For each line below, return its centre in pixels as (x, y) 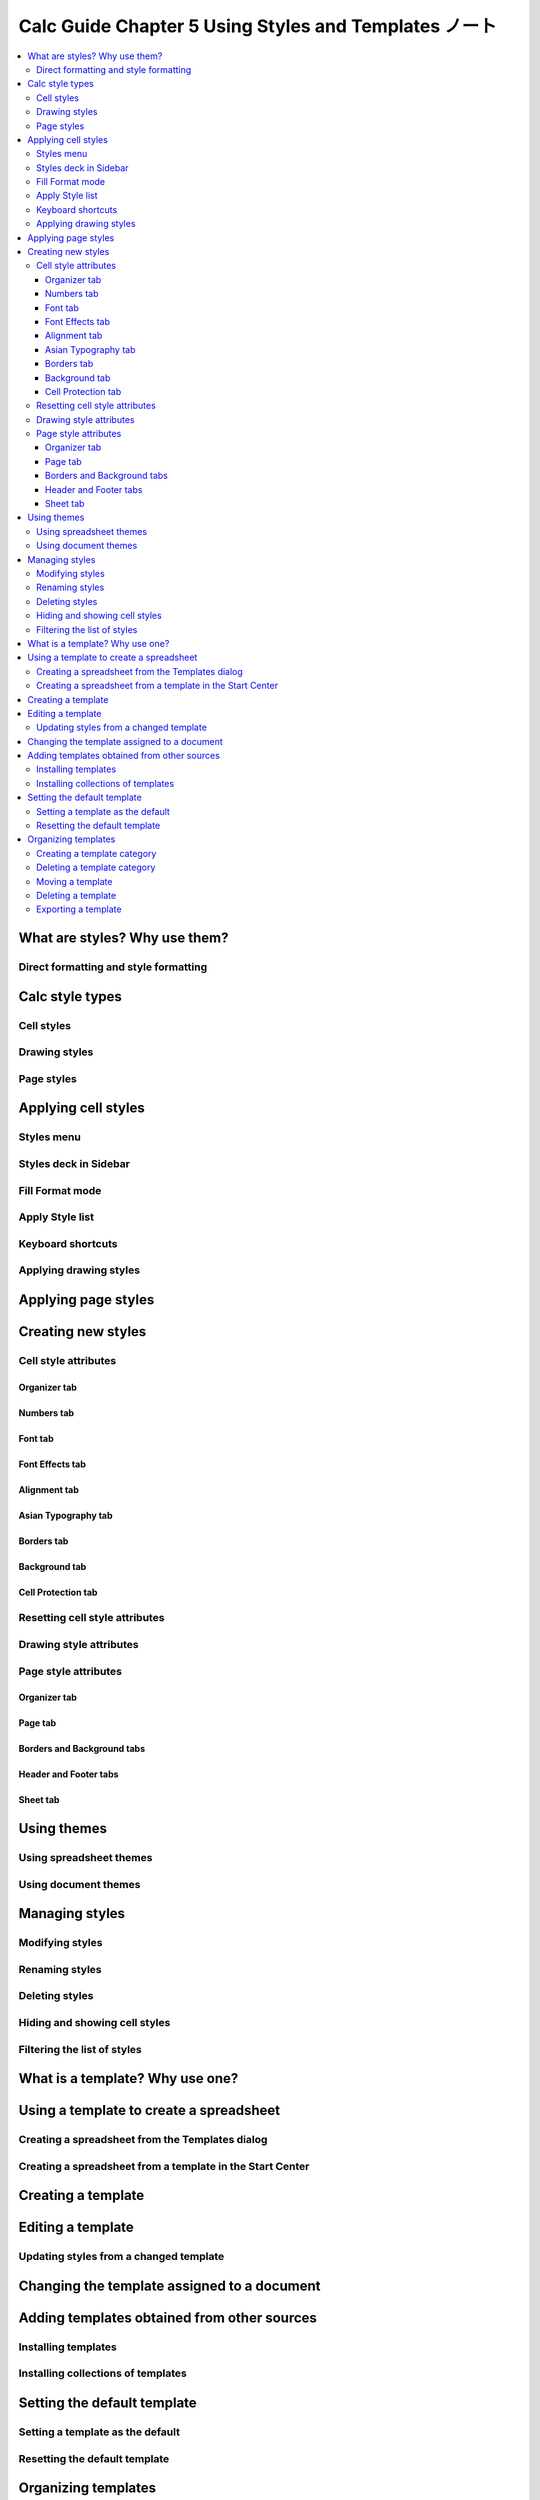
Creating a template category (96, 853)
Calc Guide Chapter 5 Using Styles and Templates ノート (257, 26)
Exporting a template (79, 909)
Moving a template (74, 881)
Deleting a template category (96, 867)
